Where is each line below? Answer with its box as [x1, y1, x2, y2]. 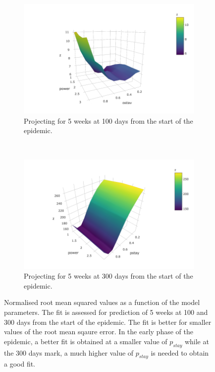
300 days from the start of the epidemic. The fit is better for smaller [4, 316, 212, 327]
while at [184, 336, 209, 346]
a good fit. [4, 359, 36, 369]
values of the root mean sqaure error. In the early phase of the [4, 326, 193, 337]
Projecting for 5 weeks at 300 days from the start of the [24, 271, 193, 281]
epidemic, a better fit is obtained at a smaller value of [4, 336, 167, 346]
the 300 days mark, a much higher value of [4, 347, 134, 358]
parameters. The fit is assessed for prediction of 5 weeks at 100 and [4, 307, 208, 317]
